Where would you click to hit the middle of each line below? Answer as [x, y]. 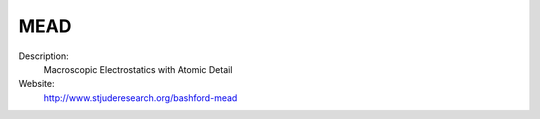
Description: [43, 56]
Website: [36, 84]
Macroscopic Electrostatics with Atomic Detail [138, 69]
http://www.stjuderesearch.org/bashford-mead [140, 97]
